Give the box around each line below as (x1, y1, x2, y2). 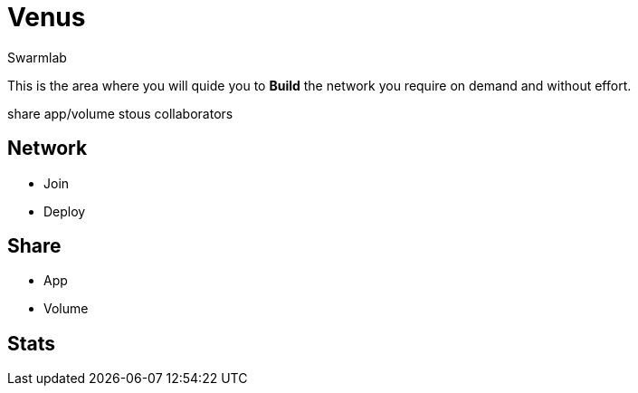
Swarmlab (7, 49, 67, 65)
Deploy (43, 203, 86, 219)
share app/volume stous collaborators (7, 105, 233, 121)
